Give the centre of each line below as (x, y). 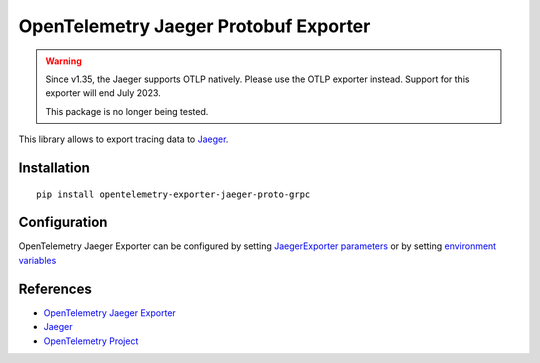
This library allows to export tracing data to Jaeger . (123, 139)
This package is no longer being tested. (127, 111)
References (55, 288)
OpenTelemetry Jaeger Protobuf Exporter (194, 26)
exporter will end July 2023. (103, 93)
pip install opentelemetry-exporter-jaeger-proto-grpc (173, 194)
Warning (63, 61)
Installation (54, 167)
